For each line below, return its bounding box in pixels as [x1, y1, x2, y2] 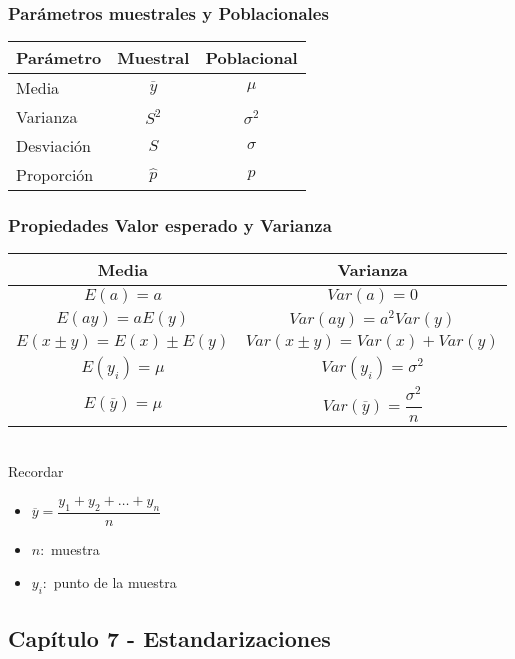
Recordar [8, 461, 64, 482]
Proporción [16, 163, 94, 187]
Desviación [16, 134, 91, 158]
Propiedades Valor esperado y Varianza [8, 213, 332, 238]
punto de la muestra [53, 572, 177, 593]
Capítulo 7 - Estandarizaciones [8, 622, 331, 653]
